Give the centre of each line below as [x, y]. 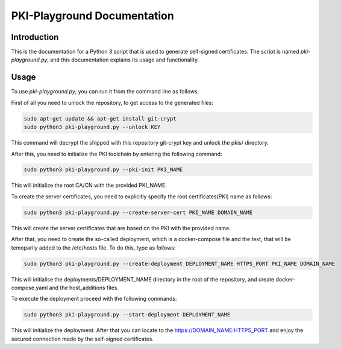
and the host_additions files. [84, 288]
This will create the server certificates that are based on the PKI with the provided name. [121, 228]
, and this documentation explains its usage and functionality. [123, 60]
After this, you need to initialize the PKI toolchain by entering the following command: [117, 154]
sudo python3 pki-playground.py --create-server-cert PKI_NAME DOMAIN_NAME [138, 212]
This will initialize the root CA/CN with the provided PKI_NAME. [89, 185]
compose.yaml [30, 288]
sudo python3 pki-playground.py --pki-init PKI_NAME [103, 170]
